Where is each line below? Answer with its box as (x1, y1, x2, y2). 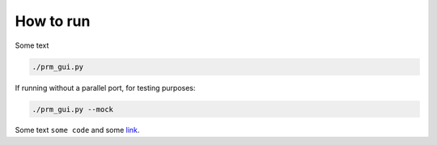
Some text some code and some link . (15, 126, 140, 135)
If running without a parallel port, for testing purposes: (15, 83, 196, 92)
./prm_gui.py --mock (32, 104, 113, 113)
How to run (15, 12, 91, 30)
